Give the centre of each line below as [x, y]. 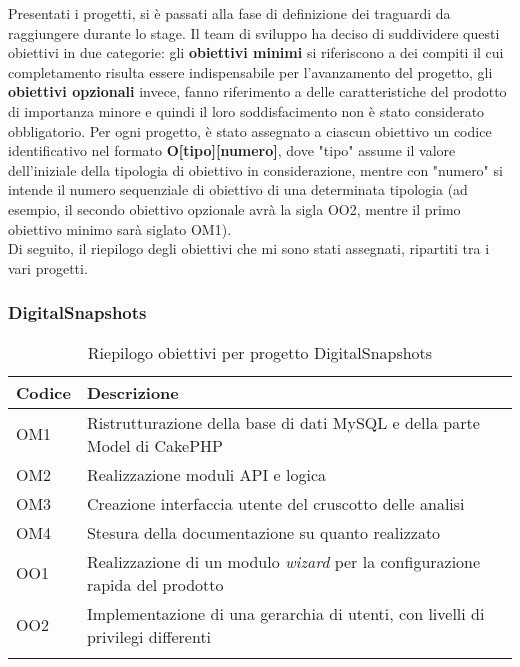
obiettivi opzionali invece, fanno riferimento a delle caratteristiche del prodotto [257, 91]
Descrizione [132, 392]
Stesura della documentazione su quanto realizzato [263, 532]
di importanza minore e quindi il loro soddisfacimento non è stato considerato [246, 110]
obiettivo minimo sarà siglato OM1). [120, 228]
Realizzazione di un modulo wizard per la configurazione [283, 561]
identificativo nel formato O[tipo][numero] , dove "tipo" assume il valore [232, 150]
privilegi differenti [149, 636]
